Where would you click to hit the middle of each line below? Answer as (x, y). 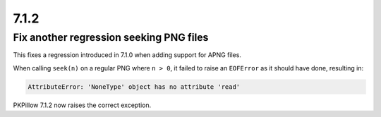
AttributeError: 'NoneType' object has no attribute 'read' (134, 87)
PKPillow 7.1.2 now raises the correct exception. (82, 105)
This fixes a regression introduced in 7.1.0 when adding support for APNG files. (127, 55)
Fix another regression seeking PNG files (111, 37)
